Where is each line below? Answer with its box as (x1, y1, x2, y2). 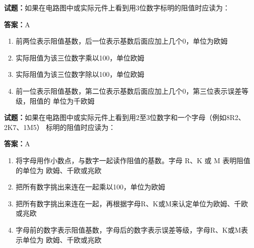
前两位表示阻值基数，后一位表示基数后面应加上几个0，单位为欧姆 (15, 36, 228, 46)
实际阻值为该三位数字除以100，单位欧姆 (15, 69, 144, 79)
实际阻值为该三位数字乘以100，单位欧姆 (15, 52, 144, 62)
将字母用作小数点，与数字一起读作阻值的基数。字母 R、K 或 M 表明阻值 (15, 155, 251, 165)
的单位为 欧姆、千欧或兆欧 (15, 165, 102, 175)
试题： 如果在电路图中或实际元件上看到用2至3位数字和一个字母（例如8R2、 (4, 112, 246, 123)
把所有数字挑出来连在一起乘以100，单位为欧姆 (15, 182, 165, 192)
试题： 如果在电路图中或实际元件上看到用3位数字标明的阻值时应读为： (4, 2, 230, 12)
